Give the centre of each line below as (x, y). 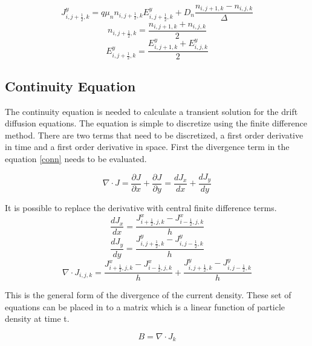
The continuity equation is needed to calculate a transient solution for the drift (151, 111)
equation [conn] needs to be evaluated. (76, 158)
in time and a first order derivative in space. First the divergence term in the (147, 147)
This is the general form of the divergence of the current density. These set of (148, 295)
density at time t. (37, 318)
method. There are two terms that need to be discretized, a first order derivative (154, 135)
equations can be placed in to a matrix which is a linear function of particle (145, 306)
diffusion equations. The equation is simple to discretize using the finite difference (156, 123)
